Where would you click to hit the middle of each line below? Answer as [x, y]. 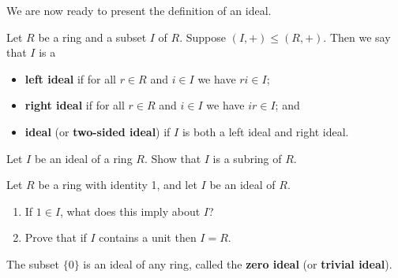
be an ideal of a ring [83, 158]
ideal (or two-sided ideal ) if [98, 131]
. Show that [173, 158]
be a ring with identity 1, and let [118, 185]
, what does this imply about [130, 211]
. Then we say [357, 37]
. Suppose [203, 37]
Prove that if [56, 237]
